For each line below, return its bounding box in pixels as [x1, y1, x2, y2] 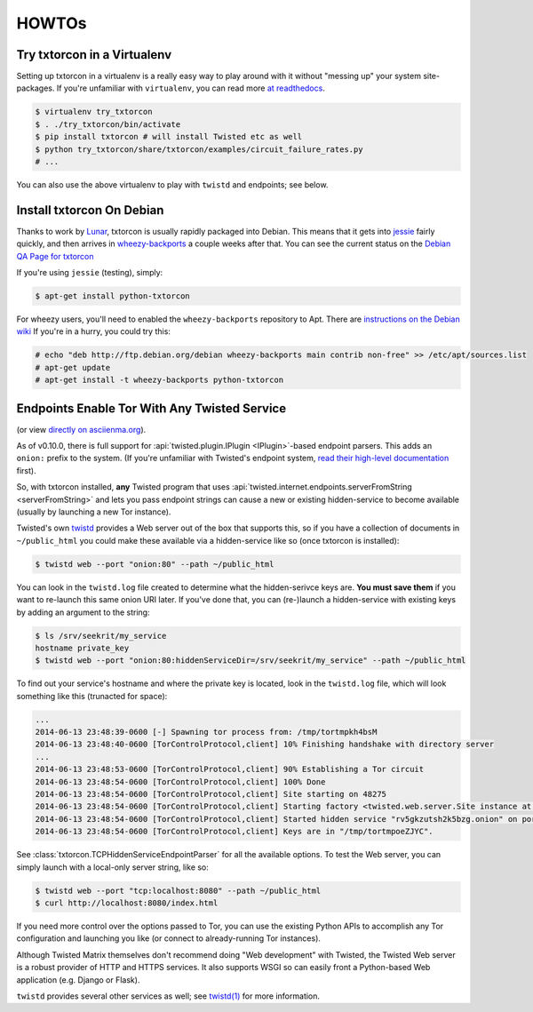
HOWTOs [16, 13, 87, 33]
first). [16, 465, 36, 475]
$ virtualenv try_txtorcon [35, 107, 153, 117]
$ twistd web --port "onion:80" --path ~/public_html [35, 559, 274, 569]
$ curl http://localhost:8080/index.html [35, 897, 219, 908]
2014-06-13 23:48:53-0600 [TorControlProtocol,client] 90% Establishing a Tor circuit [35, 764, 425, 775]
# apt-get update [35, 363, 111, 372]
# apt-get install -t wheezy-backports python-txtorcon [35, 375, 284, 386]
